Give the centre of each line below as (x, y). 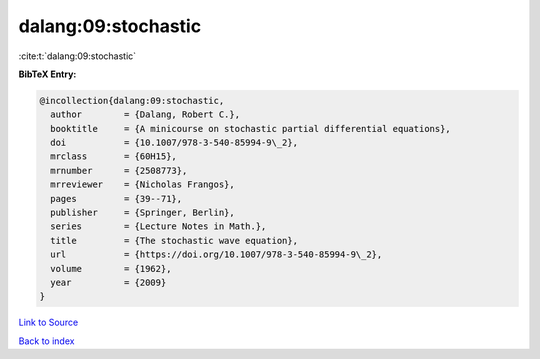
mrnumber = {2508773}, (119, 170)
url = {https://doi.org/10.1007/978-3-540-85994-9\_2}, (216, 254)
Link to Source (48, 322)
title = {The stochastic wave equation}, (174, 240)
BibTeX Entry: (47, 74)
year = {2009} (108, 282)
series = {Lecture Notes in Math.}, (158, 226)
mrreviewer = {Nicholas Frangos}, (142, 184)
